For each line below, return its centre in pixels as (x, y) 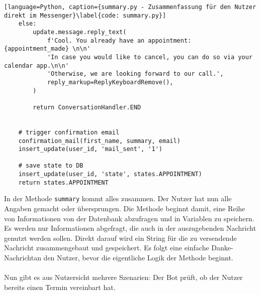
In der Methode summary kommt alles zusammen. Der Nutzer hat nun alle (118, 198)
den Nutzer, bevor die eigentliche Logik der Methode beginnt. (138, 258)
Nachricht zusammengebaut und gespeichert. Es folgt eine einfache (107, 248)
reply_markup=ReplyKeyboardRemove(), (110, 82)
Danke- (222, 248)
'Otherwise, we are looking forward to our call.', (135, 74)
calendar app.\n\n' (36, 65)
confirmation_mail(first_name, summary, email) (99, 141)
